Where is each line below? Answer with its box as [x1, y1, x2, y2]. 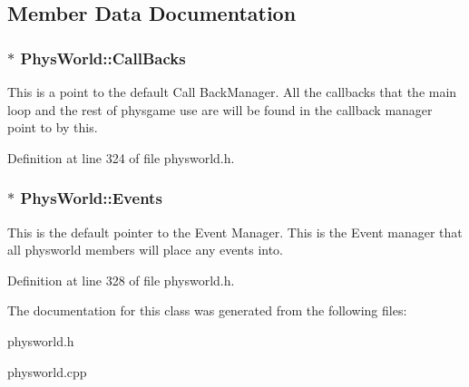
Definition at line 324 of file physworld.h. [7, 148, 235, 167]
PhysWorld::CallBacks [20, 46, 186, 69]
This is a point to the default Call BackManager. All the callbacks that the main [7, 82, 457, 101]
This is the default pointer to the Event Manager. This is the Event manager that [7, 222, 463, 241]
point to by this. [7, 118, 98, 137]
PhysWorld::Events [20, 187, 162, 209]
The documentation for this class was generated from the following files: [7, 301, 407, 320]
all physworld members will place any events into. [7, 240, 284, 259]
